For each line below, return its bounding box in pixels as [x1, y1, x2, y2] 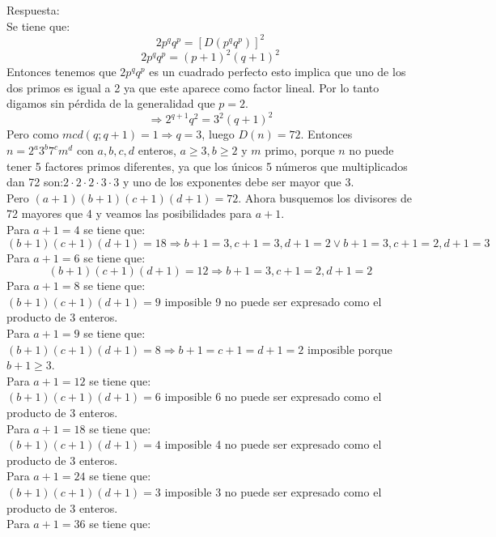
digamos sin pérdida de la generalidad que [6, 95, 215, 112]
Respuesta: [6, 2, 60, 18]
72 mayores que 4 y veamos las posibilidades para [6, 205, 252, 222]
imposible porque [307, 340, 392, 357]
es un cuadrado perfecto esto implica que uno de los [149, 63, 406, 80]
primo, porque [265, 142, 335, 159]
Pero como [6, 126, 59, 143]
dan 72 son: [6, 173, 64, 190]
